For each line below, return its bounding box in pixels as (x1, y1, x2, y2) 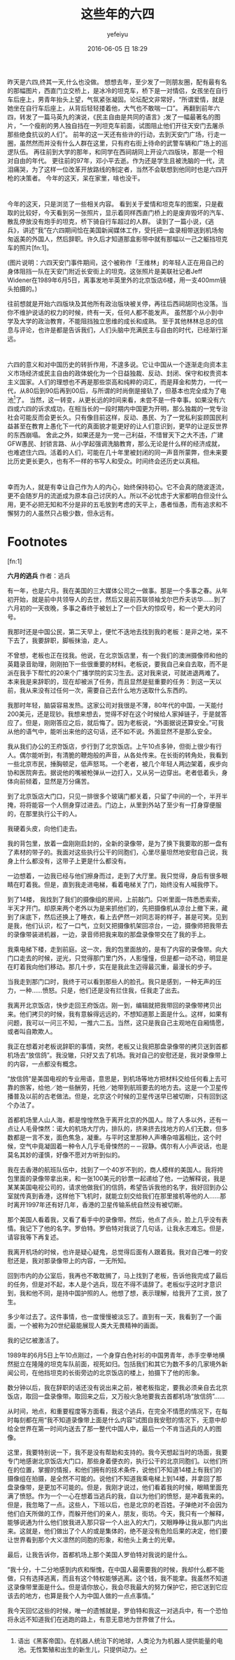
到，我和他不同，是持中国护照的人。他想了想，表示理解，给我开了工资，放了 (7, 1289, 228, 1297)
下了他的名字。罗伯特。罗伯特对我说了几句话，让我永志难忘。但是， (31, 1224, 228, 1232)
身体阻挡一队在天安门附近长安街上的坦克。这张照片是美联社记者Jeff (7, 267, 203, 276)
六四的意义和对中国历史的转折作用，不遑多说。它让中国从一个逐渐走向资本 (7, 360, 222, 369)
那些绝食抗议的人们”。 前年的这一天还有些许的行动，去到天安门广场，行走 (7, 130, 220, 139)
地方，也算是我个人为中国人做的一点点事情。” (25, 1591, 155, 1600)
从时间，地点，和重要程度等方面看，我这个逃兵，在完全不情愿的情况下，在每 (7, 1407, 228, 1416)
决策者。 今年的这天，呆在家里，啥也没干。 (19, 174, 144, 182)
